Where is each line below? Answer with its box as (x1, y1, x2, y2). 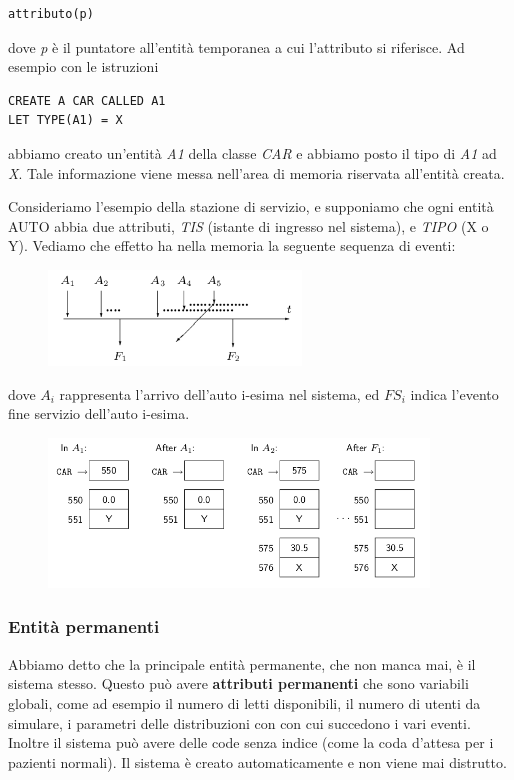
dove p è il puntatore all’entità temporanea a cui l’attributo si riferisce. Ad (8, 36, 465, 57)
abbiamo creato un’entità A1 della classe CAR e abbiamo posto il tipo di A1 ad (8, 142, 497, 163)
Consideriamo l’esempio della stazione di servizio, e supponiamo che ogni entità (8, 196, 494, 217)
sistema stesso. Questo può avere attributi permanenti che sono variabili (8, 673, 469, 694)
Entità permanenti (8, 614, 160, 639)
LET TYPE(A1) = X (8, 113, 123, 128)
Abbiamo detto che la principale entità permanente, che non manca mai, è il (8, 653, 476, 674)
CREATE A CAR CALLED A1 (8, 93, 166, 108)
